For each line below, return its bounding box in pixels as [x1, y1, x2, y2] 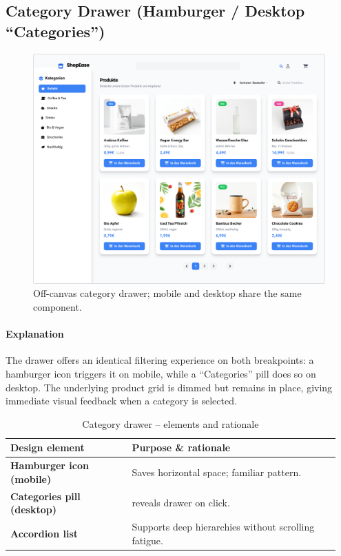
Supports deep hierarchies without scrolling [132, 519, 315, 533]
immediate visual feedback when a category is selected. [6, 393, 237, 408]
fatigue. [132, 533, 163, 547]
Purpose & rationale [132, 440, 231, 455]
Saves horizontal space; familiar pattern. [132, 464, 302, 479]
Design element [10, 440, 85, 455]
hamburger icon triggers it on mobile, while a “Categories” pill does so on [6, 366, 316, 380]
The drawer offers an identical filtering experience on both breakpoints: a [6, 353, 314, 367]
